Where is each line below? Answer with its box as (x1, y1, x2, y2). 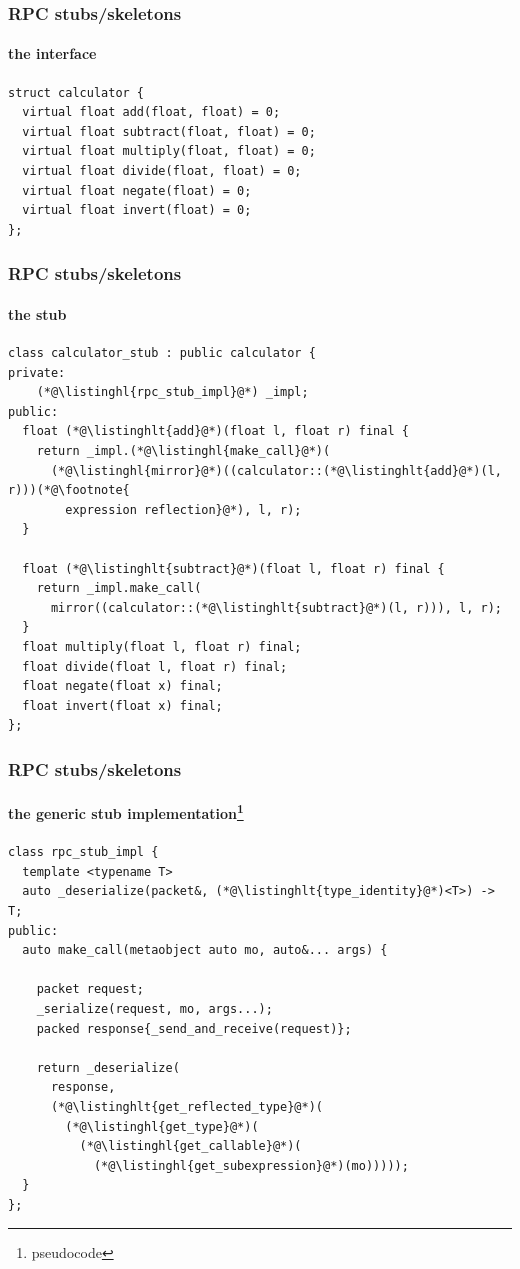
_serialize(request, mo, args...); (36, 1001, 273, 1016)
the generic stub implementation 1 (8, 800, 244, 823)
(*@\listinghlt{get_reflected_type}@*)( (50, 1099, 323, 1114)
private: (8, 365, 66, 380)
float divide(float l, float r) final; (22, 659, 288, 674)
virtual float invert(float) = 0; (22, 203, 252, 218)
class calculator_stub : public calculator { (8, 346, 316, 361)
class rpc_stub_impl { (8, 845, 159, 860)
